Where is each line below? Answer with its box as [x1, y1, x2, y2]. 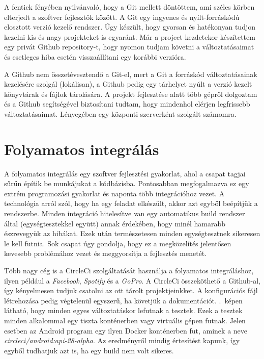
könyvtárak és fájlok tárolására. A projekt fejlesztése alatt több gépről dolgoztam [4, 88, 257, 99]
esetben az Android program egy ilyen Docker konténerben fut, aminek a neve [4, 325, 248, 336]
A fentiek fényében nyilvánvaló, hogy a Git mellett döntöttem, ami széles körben [4, 2, 255, 12]
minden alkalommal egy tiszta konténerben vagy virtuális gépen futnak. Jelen [4, 315, 246, 325]
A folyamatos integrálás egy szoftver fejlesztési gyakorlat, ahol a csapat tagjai [4, 168, 246, 178]
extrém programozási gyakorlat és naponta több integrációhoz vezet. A [4, 188, 225, 198]
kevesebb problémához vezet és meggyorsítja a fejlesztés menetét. [4, 248, 207, 259]
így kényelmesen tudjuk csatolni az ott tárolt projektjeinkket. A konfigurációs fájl [4, 285, 258, 296]
